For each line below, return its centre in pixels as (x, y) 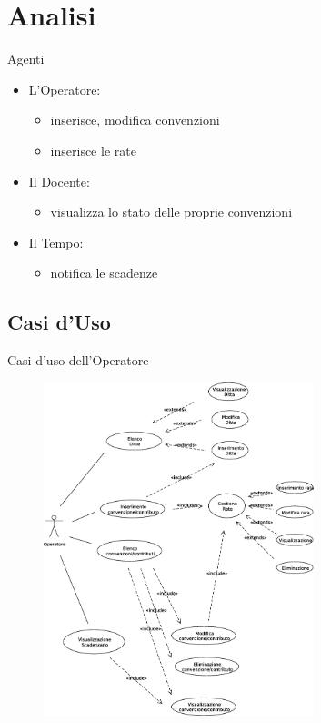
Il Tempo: (56, 242)
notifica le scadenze (104, 273)
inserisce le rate (93, 150)
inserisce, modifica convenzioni (135, 120)
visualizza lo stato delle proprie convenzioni (171, 212)
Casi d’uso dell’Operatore (78, 360)
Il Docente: (59, 181)
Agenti (26, 59)
